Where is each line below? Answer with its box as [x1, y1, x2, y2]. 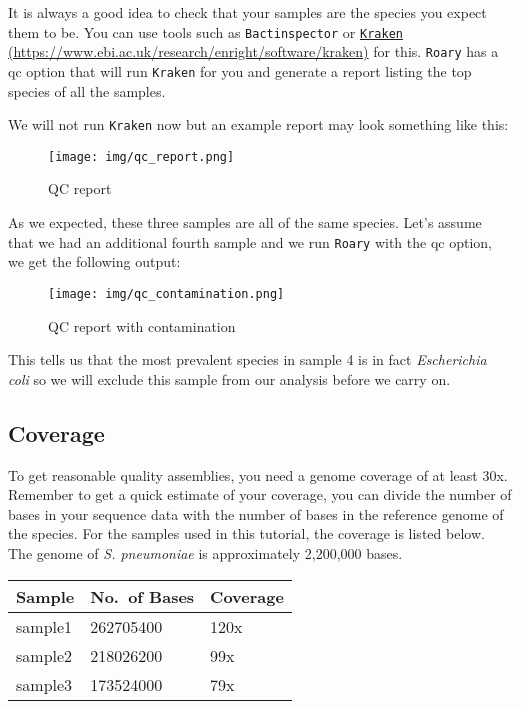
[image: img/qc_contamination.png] [48, 286, 285, 301]
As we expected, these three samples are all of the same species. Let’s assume [8, 212, 482, 233]
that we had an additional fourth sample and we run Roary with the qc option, [8, 231, 492, 252]
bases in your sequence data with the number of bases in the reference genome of [8, 503, 504, 524]
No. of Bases [90, 584, 195, 608]
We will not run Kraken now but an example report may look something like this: [8, 114, 509, 135]
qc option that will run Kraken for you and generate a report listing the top [8, 60, 472, 81]
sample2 [16, 643, 73, 667]
